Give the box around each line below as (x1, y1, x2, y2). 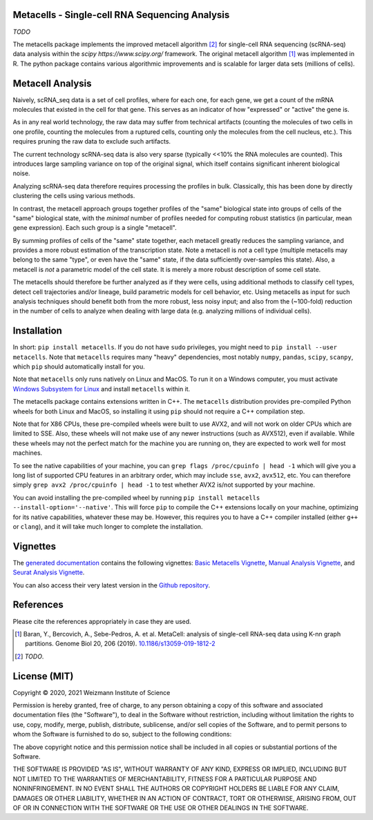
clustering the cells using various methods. (12, 192, 135, 200)
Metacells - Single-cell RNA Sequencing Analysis (12, 9, 230, 21)
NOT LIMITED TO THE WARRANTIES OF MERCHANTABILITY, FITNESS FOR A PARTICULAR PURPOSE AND (12, 774, 317, 783)
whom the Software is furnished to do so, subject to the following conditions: (12, 730, 232, 739)
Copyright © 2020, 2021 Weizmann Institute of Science (12, 688, 171, 696)
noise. (12, 169, 30, 177)
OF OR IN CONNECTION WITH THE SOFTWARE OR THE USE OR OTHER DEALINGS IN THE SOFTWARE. (12, 803, 309, 812)
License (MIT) (12, 670, 74, 682)
